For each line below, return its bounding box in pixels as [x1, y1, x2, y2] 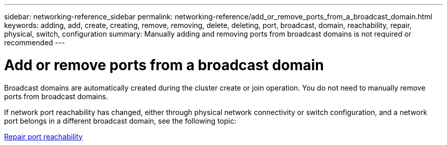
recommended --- [4, 38, 65, 47]
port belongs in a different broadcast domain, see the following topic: [4, 116, 236, 125]
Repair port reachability [4, 132, 83, 141]
